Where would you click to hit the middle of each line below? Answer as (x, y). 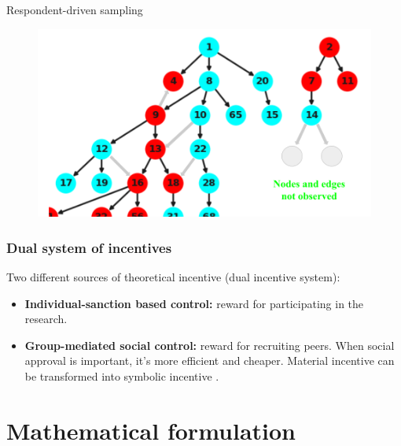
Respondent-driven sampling (75, 9)
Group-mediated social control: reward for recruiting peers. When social (210, 345)
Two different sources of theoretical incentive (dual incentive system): (173, 276)
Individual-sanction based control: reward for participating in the (194, 303)
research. (46, 319)
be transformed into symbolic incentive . (122, 375)
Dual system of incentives (89, 247)
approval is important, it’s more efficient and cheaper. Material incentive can (210, 361)
